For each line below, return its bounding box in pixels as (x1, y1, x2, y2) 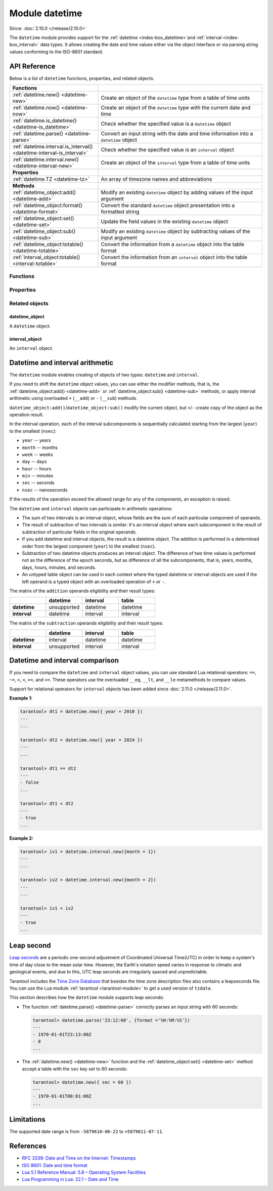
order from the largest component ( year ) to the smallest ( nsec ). (22, 543, 156, 549)
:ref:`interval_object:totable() (12, 254, 80, 261)
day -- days (22, 459, 47, 465)
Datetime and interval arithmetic (9, 358, 114, 367)
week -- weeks (22, 451, 53, 458)
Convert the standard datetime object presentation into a (101, 202, 235, 209)
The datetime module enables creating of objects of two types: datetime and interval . (9, 372, 199, 378)
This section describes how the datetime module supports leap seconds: (9, 995, 164, 1001)
